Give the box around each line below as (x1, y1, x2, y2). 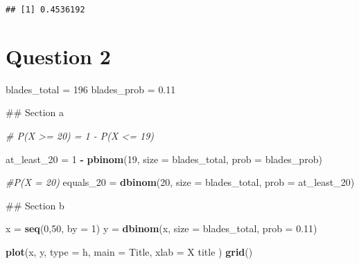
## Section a (6, 105, 64, 120)
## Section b (6, 198, 64, 212)
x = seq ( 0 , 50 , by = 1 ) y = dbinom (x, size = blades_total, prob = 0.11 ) (6, 221, 317, 236)
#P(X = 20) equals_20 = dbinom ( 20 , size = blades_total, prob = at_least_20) (6, 175, 355, 189)
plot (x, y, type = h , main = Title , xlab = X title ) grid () (6, 244, 253, 258)
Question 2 (6, 41, 111, 70)
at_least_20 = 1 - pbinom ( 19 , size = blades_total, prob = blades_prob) (6, 151, 322, 166)
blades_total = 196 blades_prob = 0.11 (6, 82, 176, 96)
